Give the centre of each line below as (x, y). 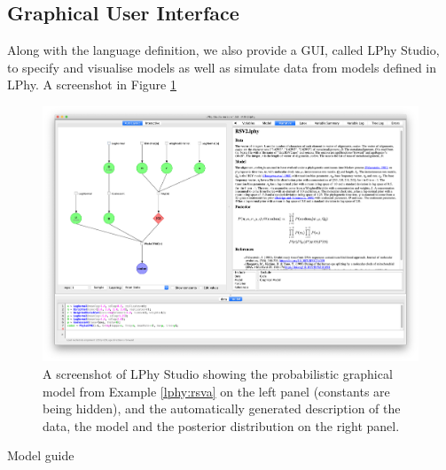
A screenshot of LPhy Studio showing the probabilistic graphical (218, 374)
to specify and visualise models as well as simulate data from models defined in (222, 67)
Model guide (41, 455)
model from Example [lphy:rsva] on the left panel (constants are (216, 391)
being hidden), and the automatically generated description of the (222, 408)
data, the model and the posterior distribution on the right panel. (221, 425)
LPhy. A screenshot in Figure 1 (92, 85)
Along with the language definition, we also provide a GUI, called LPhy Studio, (223, 50)
